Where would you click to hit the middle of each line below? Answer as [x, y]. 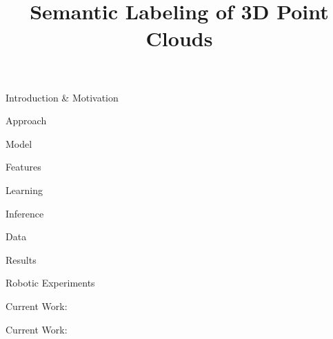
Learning [24, 190]
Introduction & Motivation [62, 97]
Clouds [179, 38]
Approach [26, 120]
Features [23, 167]
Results [21, 259]
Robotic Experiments [50, 283]
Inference [25, 213]
